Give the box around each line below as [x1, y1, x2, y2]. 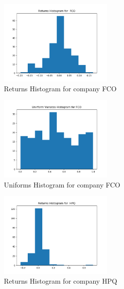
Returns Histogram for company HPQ [4, 275, 117, 286]
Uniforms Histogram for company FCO [4, 179, 121, 189]
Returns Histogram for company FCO [4, 83, 117, 93]
